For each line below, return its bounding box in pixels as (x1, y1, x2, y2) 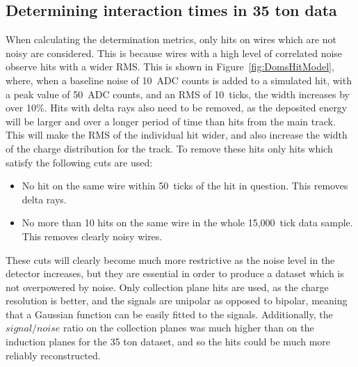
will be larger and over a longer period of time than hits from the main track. (6, 114, 336, 128)
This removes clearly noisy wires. (22, 228, 163, 243)
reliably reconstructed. (6, 348, 101, 362)
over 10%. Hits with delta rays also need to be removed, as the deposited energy (6, 100, 348, 115)
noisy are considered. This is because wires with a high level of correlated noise (6, 45, 343, 60)
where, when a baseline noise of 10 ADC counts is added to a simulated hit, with (6, 72, 352, 87)
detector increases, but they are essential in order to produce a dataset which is (6, 266, 344, 281)
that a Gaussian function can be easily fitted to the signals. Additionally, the (6, 306, 333, 321)
